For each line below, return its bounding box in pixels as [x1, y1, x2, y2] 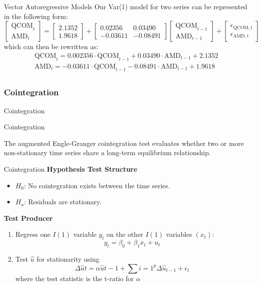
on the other [106, 229, 143, 239]
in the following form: [4, 11, 68, 21]
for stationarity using [36, 254, 100, 264]
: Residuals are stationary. [24, 196, 102, 207]
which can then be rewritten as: [4, 41, 98, 52]
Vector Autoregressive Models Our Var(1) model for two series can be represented [4, 1, 247, 11]
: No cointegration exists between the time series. [24, 180, 170, 190]
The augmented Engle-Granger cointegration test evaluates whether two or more [4, 138, 244, 148]
